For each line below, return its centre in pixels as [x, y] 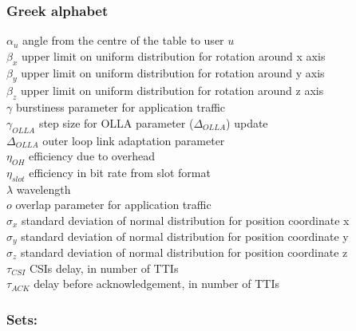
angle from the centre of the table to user [123, 40]
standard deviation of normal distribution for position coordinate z [184, 252]
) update [247, 122]
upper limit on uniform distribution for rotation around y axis [173, 72]
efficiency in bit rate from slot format [120, 172]
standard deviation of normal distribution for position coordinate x [186, 220]
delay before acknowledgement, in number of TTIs [157, 284]
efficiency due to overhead [92, 156]
